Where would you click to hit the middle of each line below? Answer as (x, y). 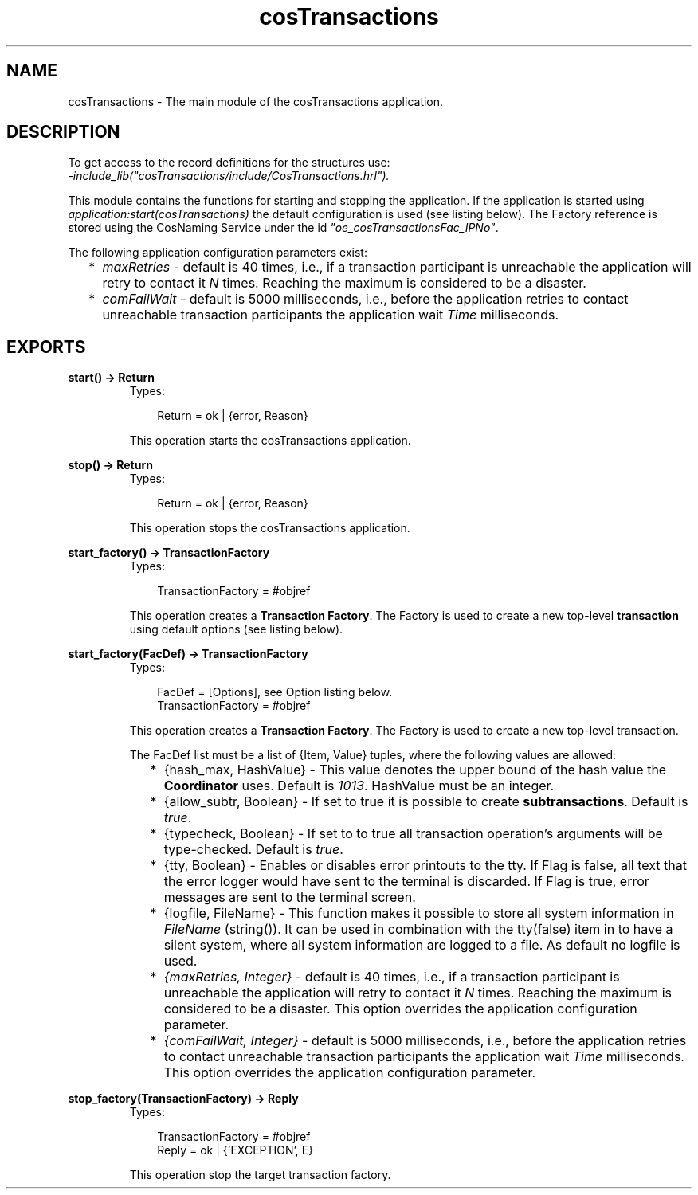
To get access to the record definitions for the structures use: (229, 163)
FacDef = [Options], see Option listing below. (275, 692)
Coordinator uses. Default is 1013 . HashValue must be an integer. (359, 786)
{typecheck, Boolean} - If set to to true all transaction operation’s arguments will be (413, 834)
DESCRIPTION (63, 132)
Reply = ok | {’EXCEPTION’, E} (235, 1150)
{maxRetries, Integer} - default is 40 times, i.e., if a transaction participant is (392, 977)
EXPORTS (46, 347)
